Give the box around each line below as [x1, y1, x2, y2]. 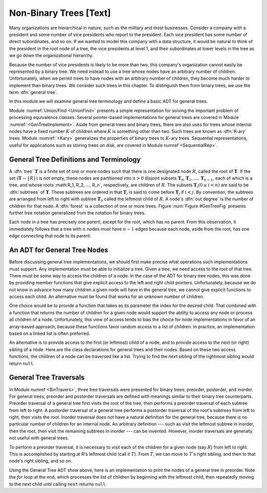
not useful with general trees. [9, 435, 69, 441]
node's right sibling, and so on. [9, 458, 72, 464]
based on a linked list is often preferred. [9, 330, 90, 337]
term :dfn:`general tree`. [9, 89, 58, 95]
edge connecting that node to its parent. [9, 233, 91, 239]
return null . [9, 360, 35, 367]
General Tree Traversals [9, 373, 85, 382]
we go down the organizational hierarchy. [9, 53, 93, 59]
